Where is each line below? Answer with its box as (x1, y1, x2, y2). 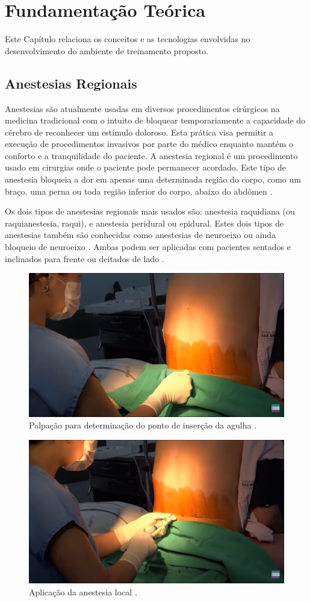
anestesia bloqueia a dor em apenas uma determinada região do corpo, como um (5, 173, 301, 186)
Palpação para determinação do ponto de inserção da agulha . (29, 419, 257, 431)
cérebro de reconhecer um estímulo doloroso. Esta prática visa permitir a (5, 125, 274, 138)
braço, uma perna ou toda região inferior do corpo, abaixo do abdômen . (5, 184, 273, 197)
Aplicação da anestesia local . (29, 586, 137, 598)
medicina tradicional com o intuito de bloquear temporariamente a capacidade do (5, 114, 306, 127)
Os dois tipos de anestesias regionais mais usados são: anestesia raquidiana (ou (5, 205, 295, 218)
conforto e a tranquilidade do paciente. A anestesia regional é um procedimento (5, 149, 298, 161)
